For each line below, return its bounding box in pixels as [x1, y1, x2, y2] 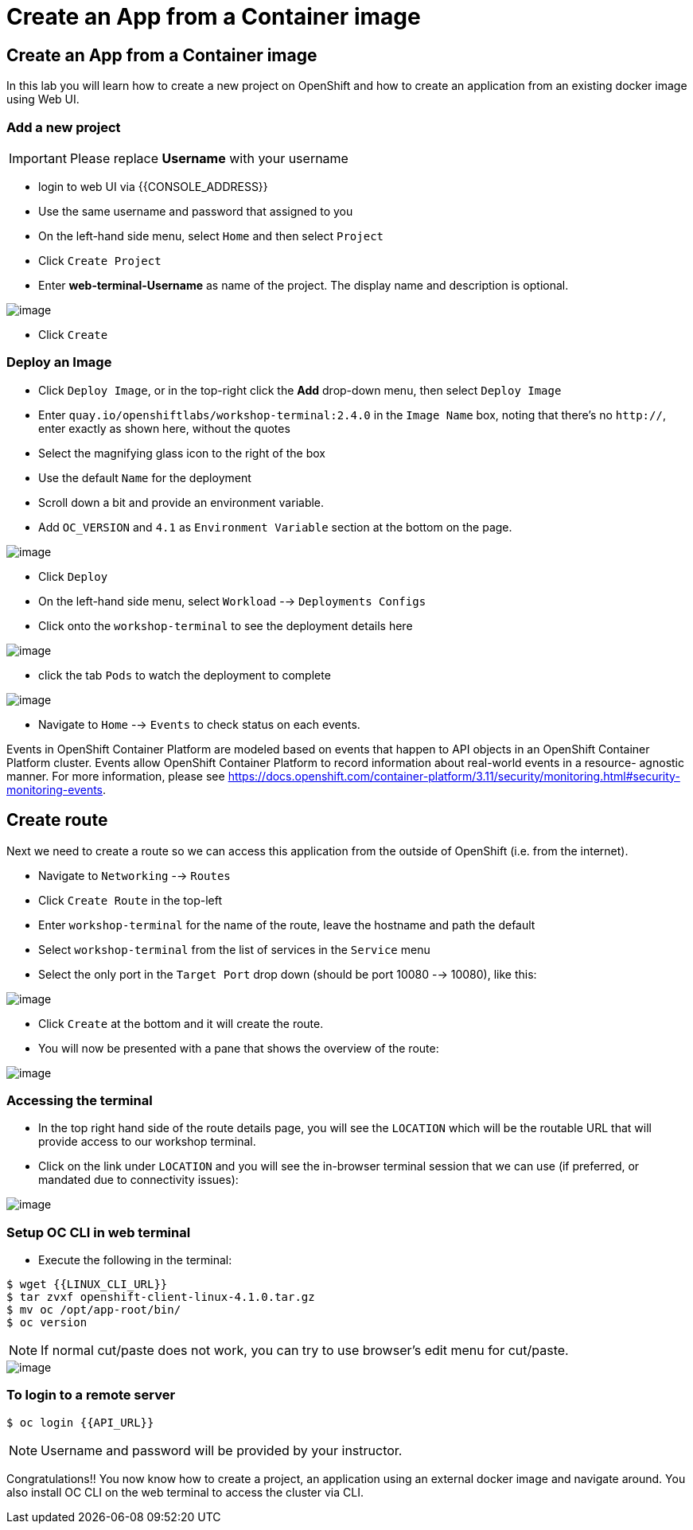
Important [9, 150, 67, 166]
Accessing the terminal [6, 1092, 153, 1108]
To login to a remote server [6, 1387, 176, 1403]
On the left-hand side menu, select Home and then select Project [38, 228, 383, 243]
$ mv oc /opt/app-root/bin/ [6, 1303, 181, 1317]
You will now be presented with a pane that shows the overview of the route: [38, 1041, 439, 1055]
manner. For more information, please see [6, 769, 225, 783]
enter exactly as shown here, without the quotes [38, 421, 290, 435]
